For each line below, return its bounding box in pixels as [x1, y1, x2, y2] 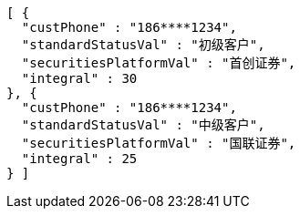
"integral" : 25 [21, 151, 138, 166]
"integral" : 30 [21, 71, 138, 86]
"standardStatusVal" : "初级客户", [21, 37, 265, 52]
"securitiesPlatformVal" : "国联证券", [21, 136, 296, 150]
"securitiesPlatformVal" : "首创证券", [21, 56, 296, 70]
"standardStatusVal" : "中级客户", [21, 118, 265, 132]
